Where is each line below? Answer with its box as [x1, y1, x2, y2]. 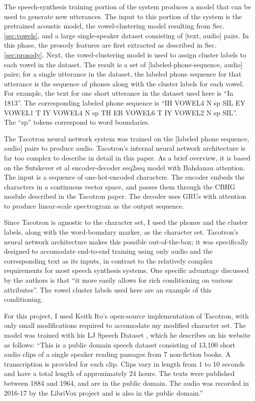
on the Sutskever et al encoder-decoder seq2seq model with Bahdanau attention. [4, 162, 245, 172]
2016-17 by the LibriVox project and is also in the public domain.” [4, 387, 203, 398]
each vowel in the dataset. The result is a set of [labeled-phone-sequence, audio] [4, 59, 243, 69]
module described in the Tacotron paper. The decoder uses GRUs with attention [4, 191, 246, 201]
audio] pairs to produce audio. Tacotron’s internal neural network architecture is [4, 143, 246, 153]
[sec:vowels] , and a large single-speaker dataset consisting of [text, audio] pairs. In [4, 30, 249, 40]
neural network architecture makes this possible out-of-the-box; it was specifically [4, 236, 249, 246]
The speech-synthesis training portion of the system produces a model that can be [4, 1, 251, 11]
